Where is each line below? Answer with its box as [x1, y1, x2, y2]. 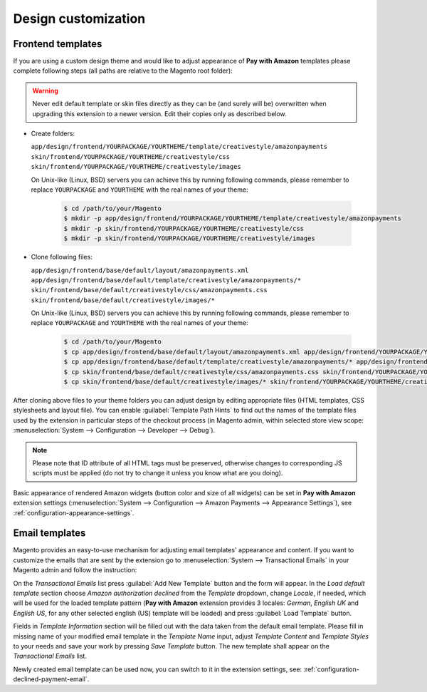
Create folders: [31, 129, 75, 138]
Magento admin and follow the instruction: [13, 566, 137, 574]
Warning [32, 86, 58, 95]
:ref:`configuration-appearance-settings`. [13, 508, 135, 517]
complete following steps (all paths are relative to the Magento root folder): [13, 66, 233, 75]
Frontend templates [13, 38, 102, 50]
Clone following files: [31, 253, 93, 262]
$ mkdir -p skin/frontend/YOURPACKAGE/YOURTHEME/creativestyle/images [63, 234, 316, 242]
